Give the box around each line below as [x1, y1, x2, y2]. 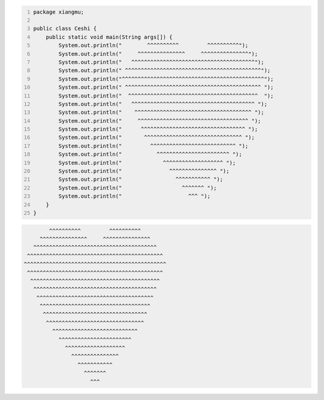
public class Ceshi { [33, 25, 97, 32]
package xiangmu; [33, 8, 84, 15]
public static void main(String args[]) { [46, 34, 173, 40]
